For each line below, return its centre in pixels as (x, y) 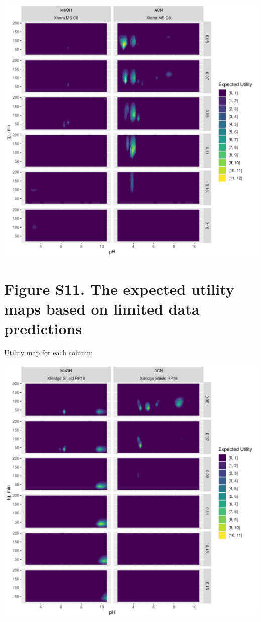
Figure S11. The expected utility (119, 289)
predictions (43, 328)
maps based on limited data (102, 308)
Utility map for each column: (48, 352)
